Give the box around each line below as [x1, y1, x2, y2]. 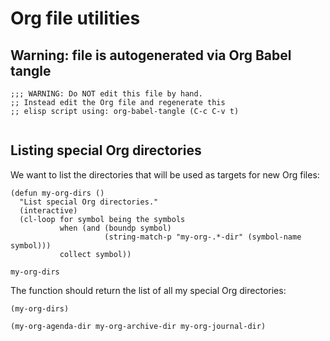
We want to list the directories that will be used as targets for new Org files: [10, 168, 320, 181]
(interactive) [19, 205, 78, 216]
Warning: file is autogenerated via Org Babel [10, 47, 292, 64]
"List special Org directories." [19, 197, 159, 207]
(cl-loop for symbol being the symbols [19, 214, 186, 224]
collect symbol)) [59, 249, 132, 259]
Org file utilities [10, 7, 141, 30]
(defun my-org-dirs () [10, 188, 105, 198]
